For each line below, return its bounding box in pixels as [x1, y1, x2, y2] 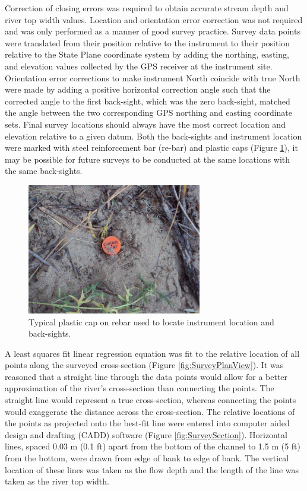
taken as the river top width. [5, 475, 109, 487]
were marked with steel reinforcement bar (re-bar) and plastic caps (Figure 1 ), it [5, 141, 298, 154]
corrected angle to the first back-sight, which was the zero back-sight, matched [5, 94, 290, 107]
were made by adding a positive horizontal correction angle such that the [5, 83, 271, 96]
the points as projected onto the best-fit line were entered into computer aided [5, 417, 290, 429]
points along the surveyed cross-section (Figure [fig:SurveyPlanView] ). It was [5, 359, 284, 371]
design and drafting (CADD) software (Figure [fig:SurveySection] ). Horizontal [5, 428, 287, 441]
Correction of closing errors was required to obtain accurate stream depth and [5, 2, 289, 14]
